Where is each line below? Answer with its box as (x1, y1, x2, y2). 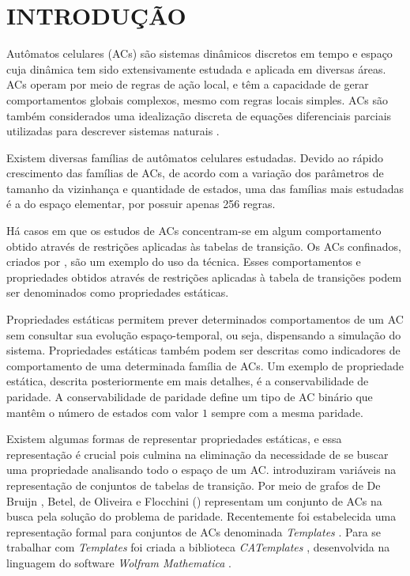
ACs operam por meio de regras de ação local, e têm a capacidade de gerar (6, 76, 369, 93)
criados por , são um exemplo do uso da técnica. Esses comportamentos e (6, 253, 361, 270)
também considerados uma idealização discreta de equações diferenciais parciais (6, 107, 392, 123)
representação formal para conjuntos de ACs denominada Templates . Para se (6, 523, 382, 540)
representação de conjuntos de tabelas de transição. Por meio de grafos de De (6, 476, 381, 493)
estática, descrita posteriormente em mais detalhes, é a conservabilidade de (6, 373, 369, 389)
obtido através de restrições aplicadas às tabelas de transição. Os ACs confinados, (6, 237, 401, 254)
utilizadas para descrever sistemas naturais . (6, 123, 220, 139)
